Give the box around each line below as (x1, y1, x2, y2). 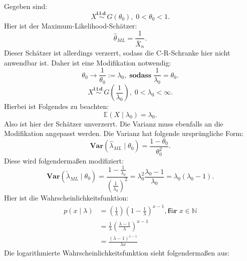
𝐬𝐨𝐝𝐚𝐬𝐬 (129, 71, 152, 79)
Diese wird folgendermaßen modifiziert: (4, 155, 124, 165)
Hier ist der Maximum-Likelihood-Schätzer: (4, 20, 137, 30)
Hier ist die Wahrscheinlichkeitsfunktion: (4, 192, 129, 202)
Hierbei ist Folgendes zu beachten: (4, 101, 109, 111)
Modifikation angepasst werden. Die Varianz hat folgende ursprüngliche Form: (4, 128, 244, 138)
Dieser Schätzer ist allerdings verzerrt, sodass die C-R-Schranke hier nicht (4, 47, 230, 57)
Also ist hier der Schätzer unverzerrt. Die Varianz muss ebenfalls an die (4, 118, 223, 128)
